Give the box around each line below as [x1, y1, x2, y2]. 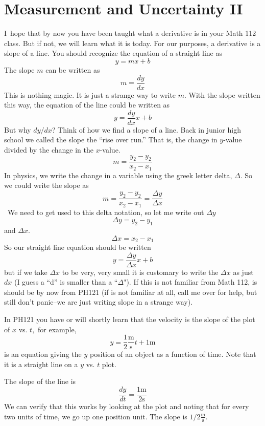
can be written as [45, 64, 100, 75]
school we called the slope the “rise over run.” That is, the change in [4, 134, 218, 145]
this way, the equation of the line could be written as [4, 99, 170, 110]
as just [233, 266, 254, 277]
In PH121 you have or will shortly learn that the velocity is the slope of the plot [4, 314, 255, 325]
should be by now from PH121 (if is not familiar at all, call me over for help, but [4, 286, 257, 297]
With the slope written [188, 89, 260, 100]
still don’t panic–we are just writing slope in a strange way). [4, 296, 193, 307]
